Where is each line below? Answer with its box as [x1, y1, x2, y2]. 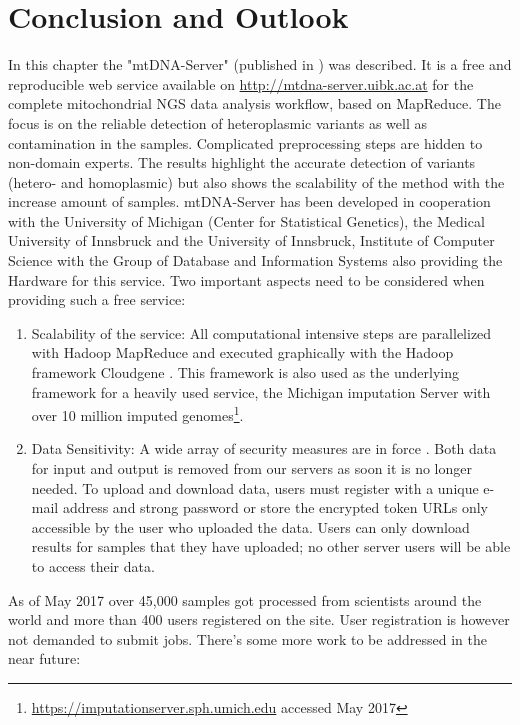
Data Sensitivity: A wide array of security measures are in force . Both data [31, 438, 497, 459]
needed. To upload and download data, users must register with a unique [31, 477, 479, 498]
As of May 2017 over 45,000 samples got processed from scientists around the [8, 589, 482, 610]
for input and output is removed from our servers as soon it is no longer [31, 458, 472, 479]
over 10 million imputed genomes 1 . [31, 402, 244, 425]
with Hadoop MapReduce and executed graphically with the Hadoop [31, 342, 454, 363]
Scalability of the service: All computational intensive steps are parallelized [31, 322, 492, 343]
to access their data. [31, 556, 155, 577]
